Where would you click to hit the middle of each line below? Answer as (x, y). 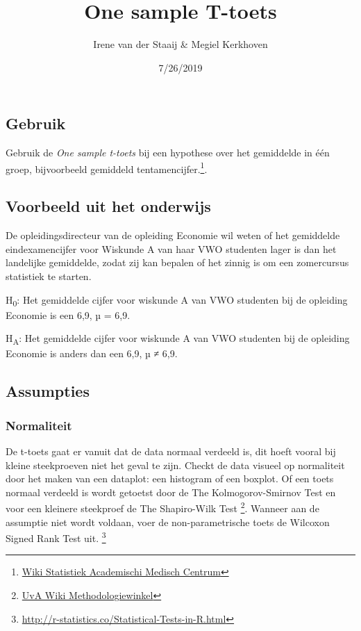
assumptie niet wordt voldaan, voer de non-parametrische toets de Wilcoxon (168, 522)
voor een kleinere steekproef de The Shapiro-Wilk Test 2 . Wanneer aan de (162, 507)
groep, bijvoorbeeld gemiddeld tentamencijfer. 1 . (107, 167)
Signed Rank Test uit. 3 (56, 537)
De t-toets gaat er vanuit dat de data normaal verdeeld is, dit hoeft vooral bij (171, 451)
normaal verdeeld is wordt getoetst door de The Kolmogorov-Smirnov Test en (171, 492)
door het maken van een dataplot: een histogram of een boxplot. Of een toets (170, 478)
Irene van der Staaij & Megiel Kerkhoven (180, 44)
